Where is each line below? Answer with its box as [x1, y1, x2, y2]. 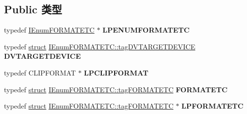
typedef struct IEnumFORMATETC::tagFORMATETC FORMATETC [4, 84, 228, 94]
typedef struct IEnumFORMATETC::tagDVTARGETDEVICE [4, 41, 196, 51]
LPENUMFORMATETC [102, 25, 190, 35]
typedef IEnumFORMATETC [4, 25, 95, 35]
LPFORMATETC [181, 101, 244, 111]
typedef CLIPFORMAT [4, 67, 76, 77]
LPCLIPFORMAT [83, 67, 149, 77]
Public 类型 [4, 1, 62, 17]
